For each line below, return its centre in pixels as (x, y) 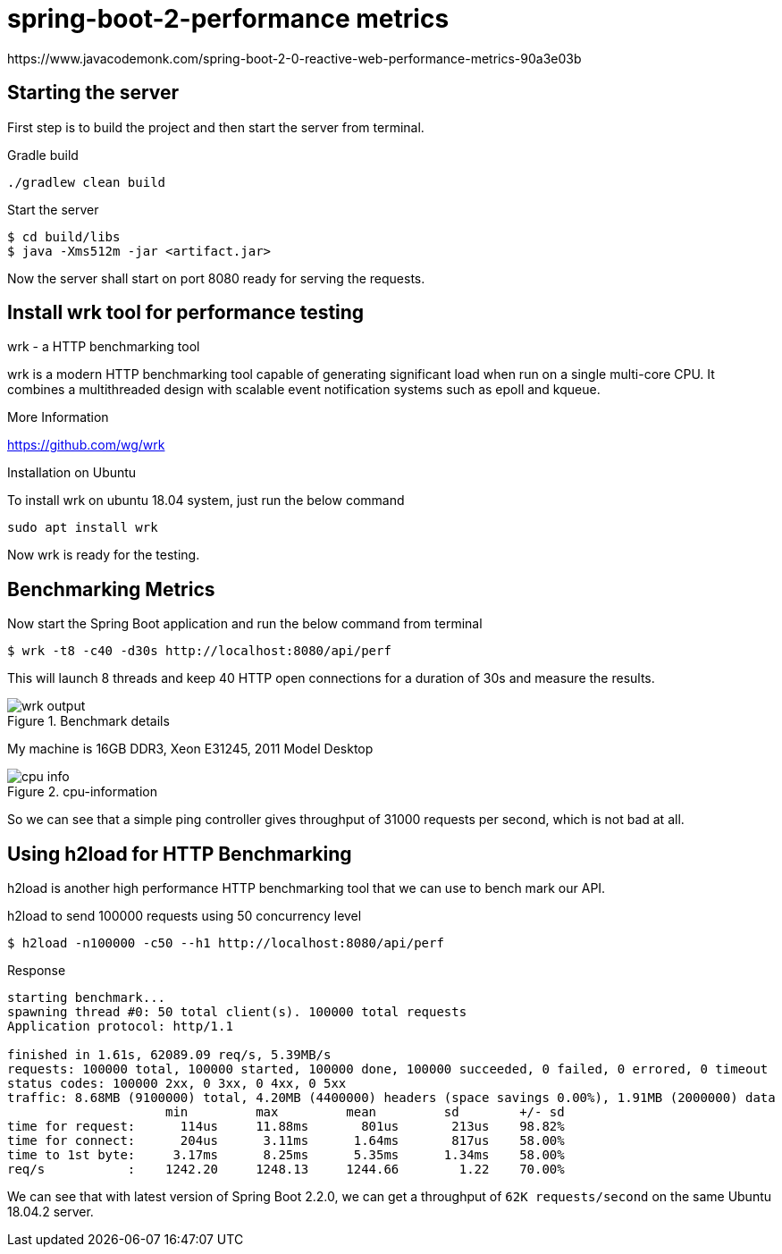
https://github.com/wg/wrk (86, 445)
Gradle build (43, 155)
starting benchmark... (87, 998)
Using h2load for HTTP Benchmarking (180, 854)
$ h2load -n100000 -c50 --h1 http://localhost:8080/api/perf (226, 943)
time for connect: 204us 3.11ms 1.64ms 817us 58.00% (286, 1141)
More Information (58, 417)
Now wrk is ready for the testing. (104, 555)
